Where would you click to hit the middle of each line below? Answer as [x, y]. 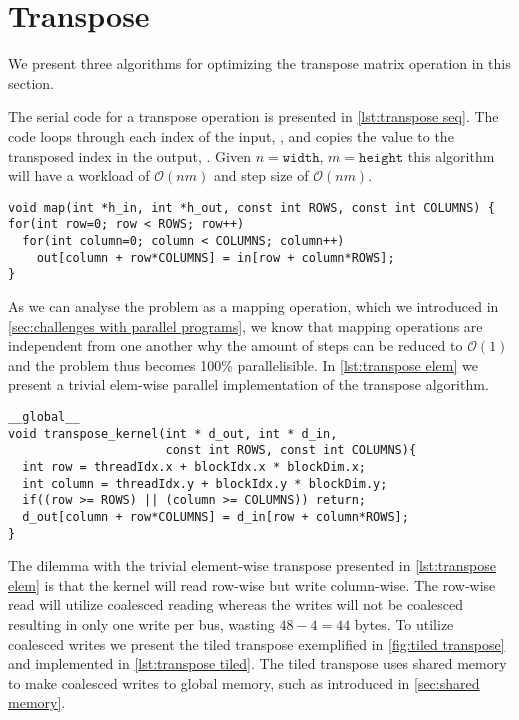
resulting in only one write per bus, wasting [141, 623]
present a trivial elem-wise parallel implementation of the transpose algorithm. [248, 384]
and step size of [261, 175]
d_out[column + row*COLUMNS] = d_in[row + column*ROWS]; [215, 516]
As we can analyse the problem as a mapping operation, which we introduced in [253, 305]
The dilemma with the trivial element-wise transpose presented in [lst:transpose [252, 565]
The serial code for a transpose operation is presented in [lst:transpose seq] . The [253, 116]
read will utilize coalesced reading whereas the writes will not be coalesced [236, 604]
